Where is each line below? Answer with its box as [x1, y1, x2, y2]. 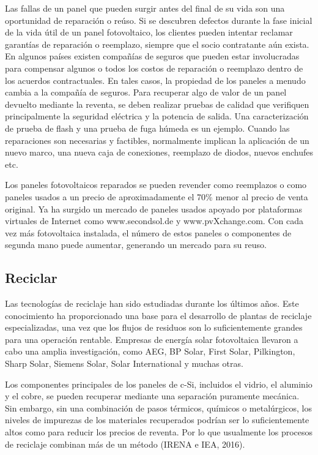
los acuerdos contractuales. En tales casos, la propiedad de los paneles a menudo [5, 73, 306, 86]
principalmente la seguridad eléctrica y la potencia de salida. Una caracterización [5, 110, 309, 122]
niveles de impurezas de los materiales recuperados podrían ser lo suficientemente [5, 413, 309, 426]
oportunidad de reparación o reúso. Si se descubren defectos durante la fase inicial [5, 13, 312, 26]
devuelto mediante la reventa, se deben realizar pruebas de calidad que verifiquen [5, 97, 309, 110]
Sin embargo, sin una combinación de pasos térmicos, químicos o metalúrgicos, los [5, 401, 312, 414]
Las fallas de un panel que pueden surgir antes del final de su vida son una [5, 2, 285, 14]
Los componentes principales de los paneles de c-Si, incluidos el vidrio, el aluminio [5, 377, 312, 390]
